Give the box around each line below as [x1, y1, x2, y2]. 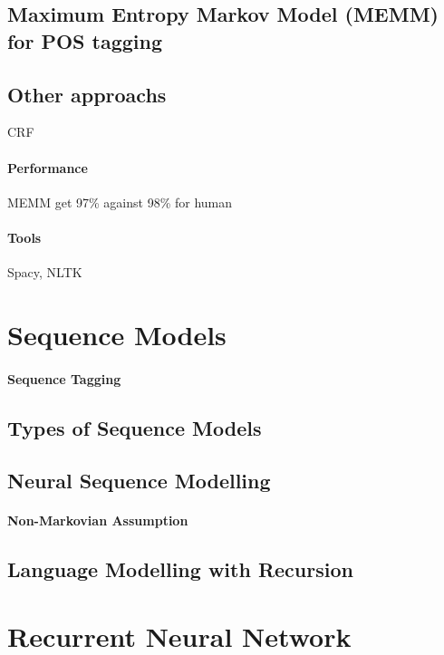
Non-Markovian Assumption [7, 511, 188, 530]
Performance [7, 158, 88, 177]
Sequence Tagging [7, 369, 121, 388]
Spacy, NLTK [7, 263, 82, 282]
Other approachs [7, 80, 167, 108]
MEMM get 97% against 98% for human [7, 192, 233, 211]
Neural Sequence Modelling [7, 467, 271, 495]
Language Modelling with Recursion [7, 555, 353, 583]
